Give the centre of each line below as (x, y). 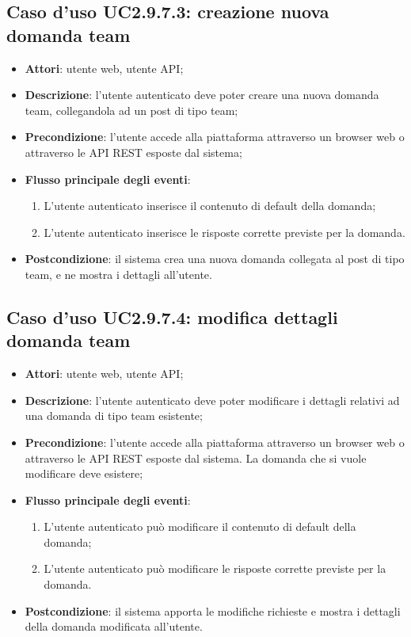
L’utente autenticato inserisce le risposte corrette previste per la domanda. (225, 232)
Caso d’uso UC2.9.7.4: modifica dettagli (172, 317)
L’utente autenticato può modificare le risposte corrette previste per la (215, 568)
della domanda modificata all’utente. (114, 626)
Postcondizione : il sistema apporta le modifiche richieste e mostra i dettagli (213, 610)
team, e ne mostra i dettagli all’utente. (118, 274)
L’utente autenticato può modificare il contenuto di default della (200, 526)
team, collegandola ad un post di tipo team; (131, 110)
